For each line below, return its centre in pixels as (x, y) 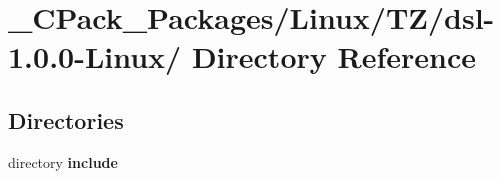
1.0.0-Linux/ (95, 56)
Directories (66, 119)
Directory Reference (333, 56)
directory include (63, 161)
